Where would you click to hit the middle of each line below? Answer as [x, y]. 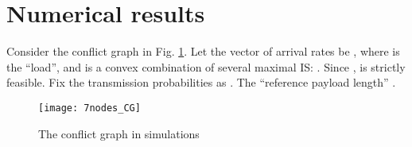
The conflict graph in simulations [119, 133]
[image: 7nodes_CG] [89, 108]
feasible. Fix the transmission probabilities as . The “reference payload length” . [201, 82]
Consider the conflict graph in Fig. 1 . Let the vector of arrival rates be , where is [203, 51]
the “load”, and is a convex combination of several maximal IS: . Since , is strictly [206, 66]
